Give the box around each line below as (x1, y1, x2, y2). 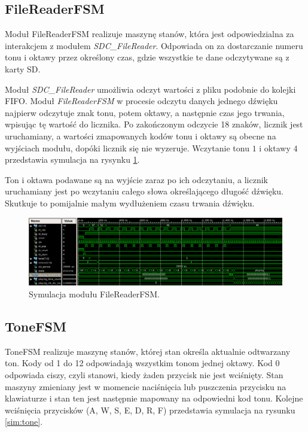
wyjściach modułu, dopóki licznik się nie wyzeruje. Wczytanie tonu (5, 141, 249, 154)
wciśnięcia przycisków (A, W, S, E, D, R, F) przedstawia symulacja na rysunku (5, 403, 295, 416)
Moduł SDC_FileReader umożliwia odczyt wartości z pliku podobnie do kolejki (5, 83, 296, 95)
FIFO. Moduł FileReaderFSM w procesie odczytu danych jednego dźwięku (5, 95, 278, 107)
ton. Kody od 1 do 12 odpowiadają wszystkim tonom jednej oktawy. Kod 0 (5, 357, 280, 369)
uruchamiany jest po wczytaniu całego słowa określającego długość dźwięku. (5, 185, 283, 197)
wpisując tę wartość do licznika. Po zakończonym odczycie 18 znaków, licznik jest (5, 118, 303, 130)
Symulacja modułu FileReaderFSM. (29, 287, 160, 300)
